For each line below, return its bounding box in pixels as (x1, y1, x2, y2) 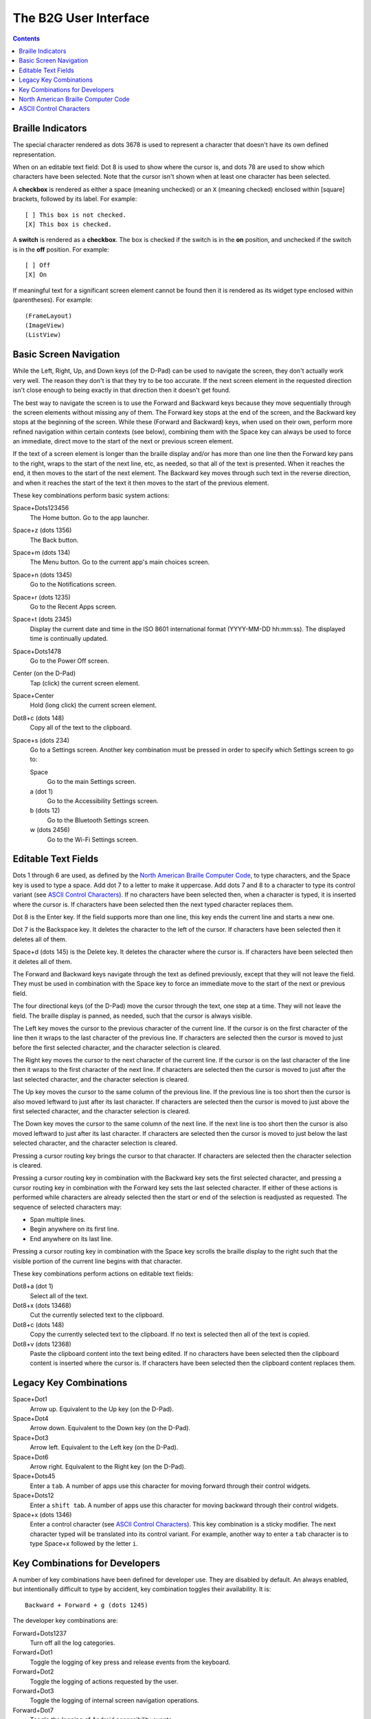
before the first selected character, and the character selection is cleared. (12, 1043, 221, 1051)
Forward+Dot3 (12, 1687, 54, 1695)
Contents (12, 34, 41, 43)
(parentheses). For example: (12, 296, 93, 304)
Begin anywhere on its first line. (30, 1225, 120, 1234)
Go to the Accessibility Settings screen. (47, 796, 159, 804)
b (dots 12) (30, 807, 60, 815)
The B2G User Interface (12, 10, 150, 25)
